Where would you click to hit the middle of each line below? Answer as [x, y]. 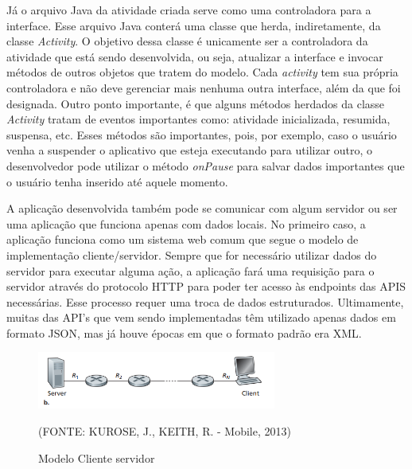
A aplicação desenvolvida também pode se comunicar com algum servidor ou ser [202, 208]
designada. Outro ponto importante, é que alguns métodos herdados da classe [196, 103]
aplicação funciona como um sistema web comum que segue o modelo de [183, 239]
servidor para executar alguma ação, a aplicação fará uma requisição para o [190, 270]
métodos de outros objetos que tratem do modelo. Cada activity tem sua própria [202, 72]
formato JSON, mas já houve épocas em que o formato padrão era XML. [184, 332]
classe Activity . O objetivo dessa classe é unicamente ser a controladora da [187, 41]
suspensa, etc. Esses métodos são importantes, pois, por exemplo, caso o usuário [202, 134]
